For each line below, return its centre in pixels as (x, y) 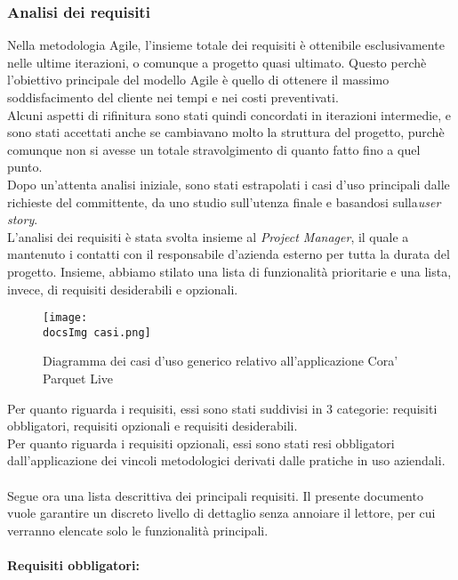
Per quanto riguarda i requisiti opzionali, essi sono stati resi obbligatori (201, 443)
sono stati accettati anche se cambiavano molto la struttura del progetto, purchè (226, 132)
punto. (25, 167)
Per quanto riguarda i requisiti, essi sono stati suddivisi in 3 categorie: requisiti (222, 408)
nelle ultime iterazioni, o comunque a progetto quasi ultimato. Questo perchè (217, 62)
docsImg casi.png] (97, 332)
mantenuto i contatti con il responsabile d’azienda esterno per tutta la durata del (229, 254)
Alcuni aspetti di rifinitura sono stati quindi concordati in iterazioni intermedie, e (229, 114)
